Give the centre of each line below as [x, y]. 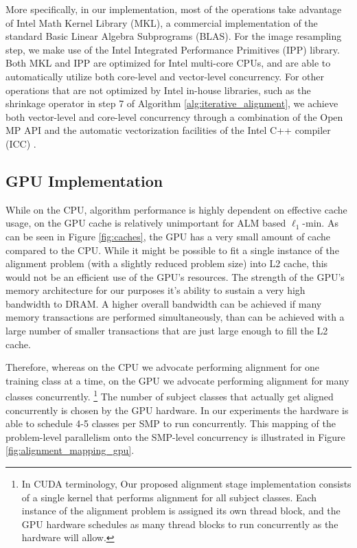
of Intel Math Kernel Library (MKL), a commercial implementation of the [162, 22]
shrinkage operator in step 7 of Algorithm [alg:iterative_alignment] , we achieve [172, 103]
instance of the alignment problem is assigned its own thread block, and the [181, 511]
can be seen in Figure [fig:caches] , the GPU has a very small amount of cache [168, 236]
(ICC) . [21, 143]
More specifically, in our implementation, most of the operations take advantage [174, 9]
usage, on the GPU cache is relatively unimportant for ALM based [146, 223]
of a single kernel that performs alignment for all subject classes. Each [169, 497]
